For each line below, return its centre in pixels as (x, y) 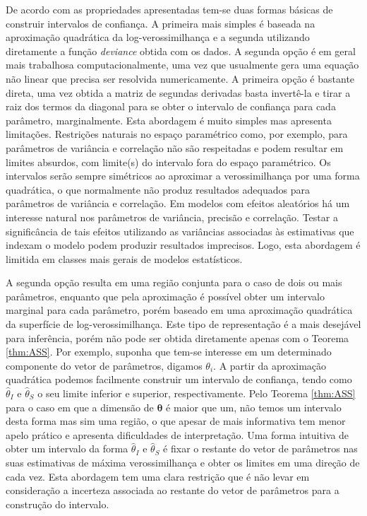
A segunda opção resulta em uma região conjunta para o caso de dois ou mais (174, 282)
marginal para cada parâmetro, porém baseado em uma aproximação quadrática (179, 310)
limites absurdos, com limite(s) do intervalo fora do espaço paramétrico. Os (168, 162)
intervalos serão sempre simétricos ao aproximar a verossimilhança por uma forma (183, 176)
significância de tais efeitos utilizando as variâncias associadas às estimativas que (180, 231)
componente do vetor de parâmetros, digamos (104, 365)
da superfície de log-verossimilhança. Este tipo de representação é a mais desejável (183, 324)
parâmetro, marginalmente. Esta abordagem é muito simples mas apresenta (169, 120)
